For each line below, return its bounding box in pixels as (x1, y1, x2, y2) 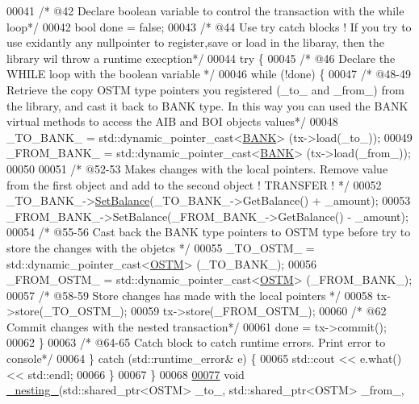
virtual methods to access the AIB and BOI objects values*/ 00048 (6, 113, 338, 130)
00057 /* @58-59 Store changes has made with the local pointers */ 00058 (6, 286, 373, 303)
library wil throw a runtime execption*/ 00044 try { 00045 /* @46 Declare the (6, 49, 396, 66)
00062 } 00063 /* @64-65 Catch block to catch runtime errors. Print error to (6, 334, 386, 351)
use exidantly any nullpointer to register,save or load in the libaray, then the (6, 34, 384, 51)
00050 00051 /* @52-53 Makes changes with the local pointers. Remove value (6, 160, 388, 177)
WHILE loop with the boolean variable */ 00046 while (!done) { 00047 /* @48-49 (6, 65, 411, 82)
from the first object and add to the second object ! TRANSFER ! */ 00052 (6, 176, 382, 193)
